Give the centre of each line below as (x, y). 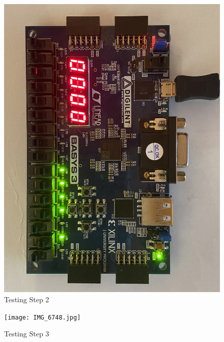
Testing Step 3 (27, 334)
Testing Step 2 (27, 299)
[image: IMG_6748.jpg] (43, 317)
